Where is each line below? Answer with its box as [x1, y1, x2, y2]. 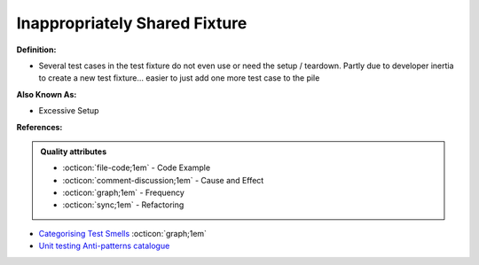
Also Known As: [16, 89, 77, 99]
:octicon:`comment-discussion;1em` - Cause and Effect [62, 175, 264, 185]
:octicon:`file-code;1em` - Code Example [62, 162, 211, 173]
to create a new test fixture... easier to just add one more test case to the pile [38, 73, 320, 83]
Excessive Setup [38, 105, 99, 116]
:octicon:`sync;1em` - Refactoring [62, 199, 185, 210]
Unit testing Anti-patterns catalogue [38, 240, 170, 252]
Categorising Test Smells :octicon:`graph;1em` [38, 228, 208, 238]
